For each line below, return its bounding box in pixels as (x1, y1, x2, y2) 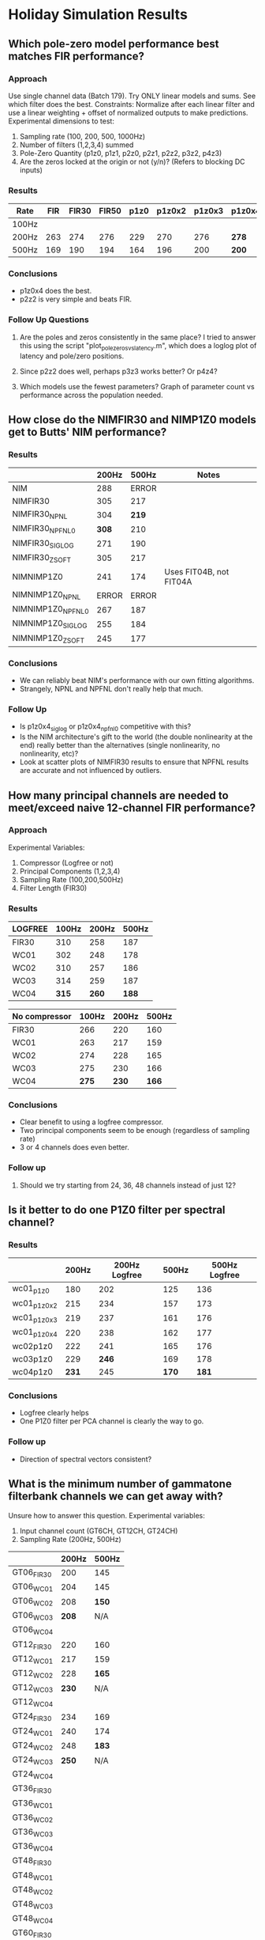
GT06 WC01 (12, 1581, 54, 1593)
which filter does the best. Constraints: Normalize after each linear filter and (8, 99, 255, 108)
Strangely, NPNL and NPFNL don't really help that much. (19, 684, 203, 694)
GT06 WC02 (12, 1595, 54, 1608)
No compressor (12, 1011, 73, 1022)
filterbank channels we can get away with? (8, 1490, 223, 1503)
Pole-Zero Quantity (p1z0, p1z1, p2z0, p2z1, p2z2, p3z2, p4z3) (19, 148, 222, 157)
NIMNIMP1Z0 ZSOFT (12, 632, 85, 645)
